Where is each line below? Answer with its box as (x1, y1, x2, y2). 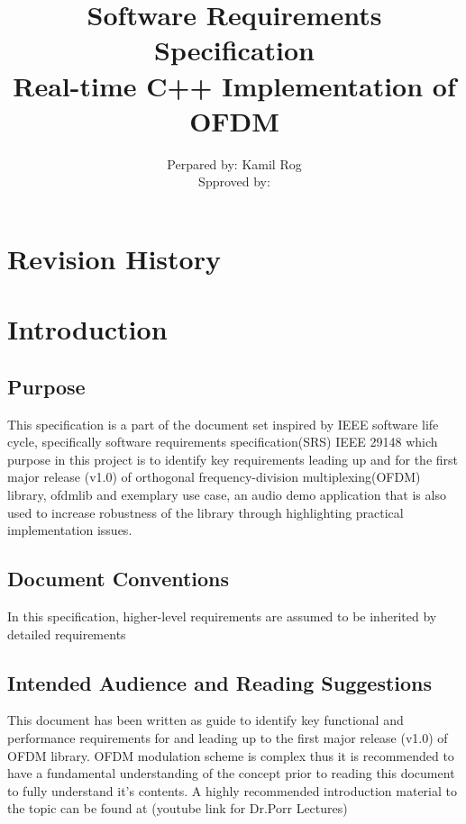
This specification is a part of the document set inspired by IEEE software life (7, 414, 439, 433)
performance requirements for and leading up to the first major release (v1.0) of (7, 728, 448, 747)
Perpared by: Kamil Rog (167, 154, 302, 173)
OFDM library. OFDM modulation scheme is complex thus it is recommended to (7, 746, 454, 765)
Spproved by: (198, 172, 270, 191)
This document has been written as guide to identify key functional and (7, 711, 404, 729)
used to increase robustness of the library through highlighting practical (7, 503, 404, 521)
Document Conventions (7, 565, 230, 593)
